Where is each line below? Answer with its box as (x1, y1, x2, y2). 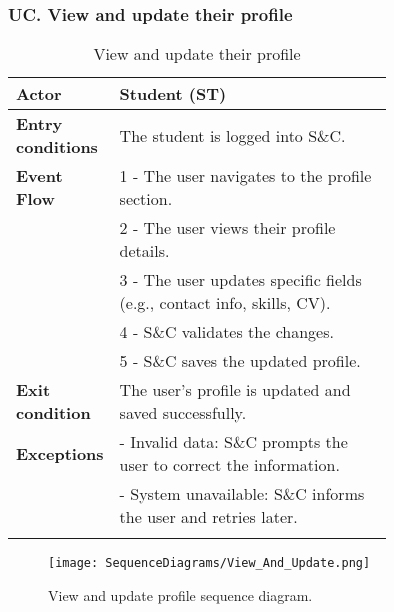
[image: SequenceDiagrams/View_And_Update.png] (48, 556, 371, 571)
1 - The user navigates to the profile (119, 164, 372, 188)
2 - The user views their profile (119, 216, 336, 240)
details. (119, 239, 170, 263)
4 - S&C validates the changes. (119, 320, 334, 344)
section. (119, 187, 173, 211)
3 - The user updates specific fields (119, 268, 362, 292)
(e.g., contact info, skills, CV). (119, 291, 331, 315)
